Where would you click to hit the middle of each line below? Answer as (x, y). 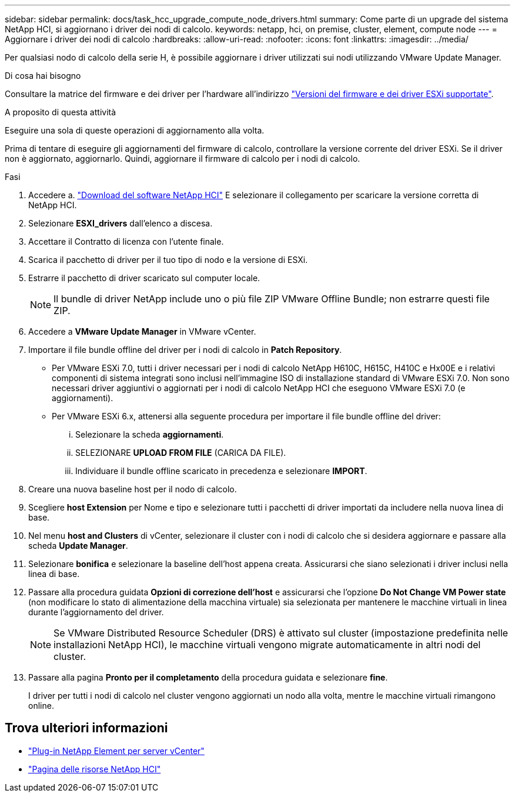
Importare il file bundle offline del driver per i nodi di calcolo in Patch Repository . (185, 350)
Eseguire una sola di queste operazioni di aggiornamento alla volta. (135, 130)
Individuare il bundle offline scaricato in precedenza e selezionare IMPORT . (221, 471)
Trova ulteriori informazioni (86, 728)
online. (41, 706)
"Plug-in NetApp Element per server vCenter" (116, 751)
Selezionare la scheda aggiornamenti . (150, 434)
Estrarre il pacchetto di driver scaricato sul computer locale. (144, 278)
